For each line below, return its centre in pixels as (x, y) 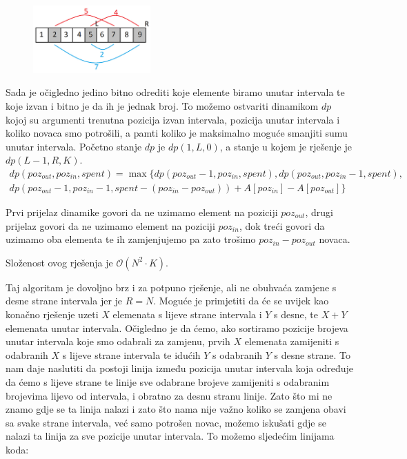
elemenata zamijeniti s (292, 341)
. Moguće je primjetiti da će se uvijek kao (241, 301)
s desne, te (296, 314)
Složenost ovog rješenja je (59, 262)
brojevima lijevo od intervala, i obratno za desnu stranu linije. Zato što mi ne (169, 395)
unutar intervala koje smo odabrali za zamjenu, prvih (118, 341)
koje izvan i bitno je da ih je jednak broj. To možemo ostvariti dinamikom (162, 105)
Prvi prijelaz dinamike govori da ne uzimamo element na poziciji (142, 212)
